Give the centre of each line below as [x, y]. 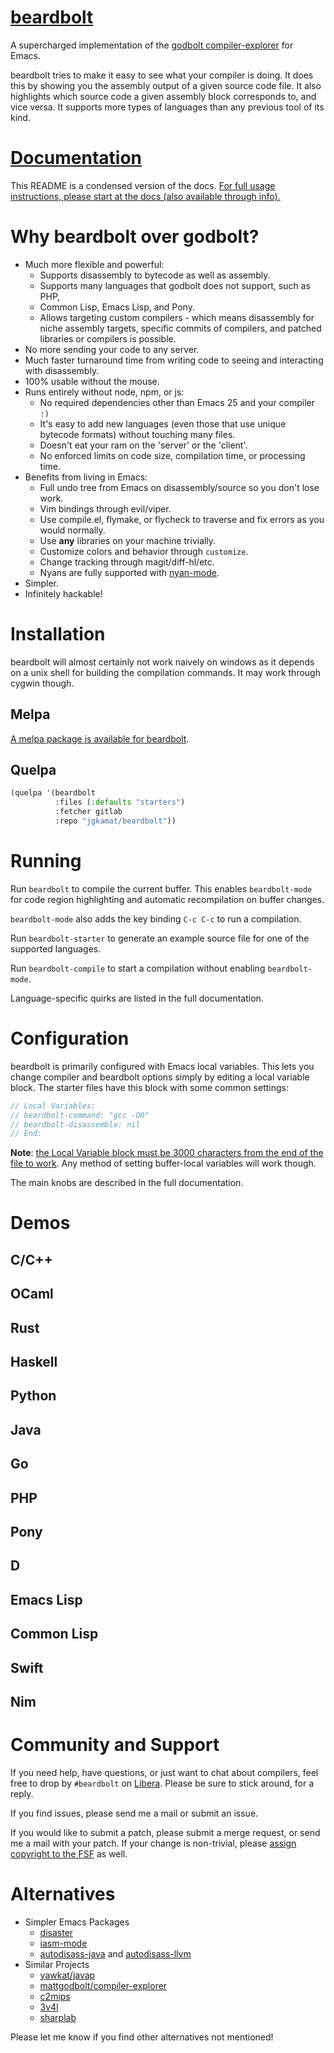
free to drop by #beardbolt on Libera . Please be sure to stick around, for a [162, 1783]
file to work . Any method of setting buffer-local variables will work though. [163, 1163]
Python [33, 1396]
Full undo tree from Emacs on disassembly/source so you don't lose [179, 487]
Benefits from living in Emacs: [86, 477]
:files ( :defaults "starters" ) [120, 802]
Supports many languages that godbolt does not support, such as [175, 285]
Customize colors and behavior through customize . [144, 551]
